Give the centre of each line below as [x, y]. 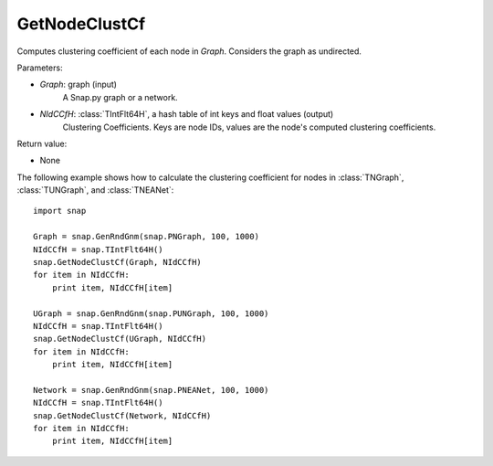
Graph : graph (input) [79, 85]
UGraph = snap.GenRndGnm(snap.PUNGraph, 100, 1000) [151, 313]
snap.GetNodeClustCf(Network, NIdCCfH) [122, 415]
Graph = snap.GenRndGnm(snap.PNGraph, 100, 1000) [147, 237]
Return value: [42, 143]
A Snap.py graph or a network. [120, 97]
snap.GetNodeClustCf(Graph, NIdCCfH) [118, 262]
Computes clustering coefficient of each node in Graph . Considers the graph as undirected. [189, 51]
